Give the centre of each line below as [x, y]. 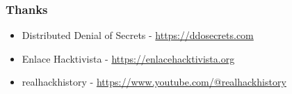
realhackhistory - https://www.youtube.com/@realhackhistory [154, 82]
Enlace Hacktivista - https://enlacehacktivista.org [128, 58]
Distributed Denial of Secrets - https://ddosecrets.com [138, 35]
